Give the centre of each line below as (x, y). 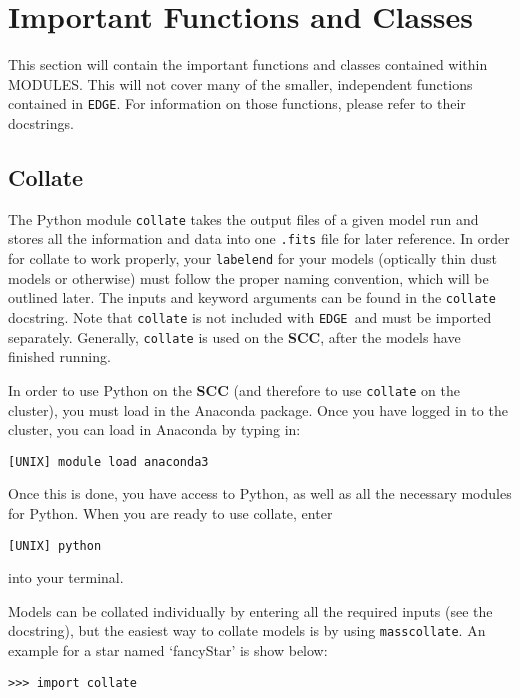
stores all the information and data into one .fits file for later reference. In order (259, 238)
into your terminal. (66, 577)
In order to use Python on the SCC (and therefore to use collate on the (234, 389)
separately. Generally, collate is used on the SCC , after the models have (234, 336)
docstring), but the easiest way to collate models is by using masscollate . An (247, 630)
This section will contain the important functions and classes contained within (248, 64)
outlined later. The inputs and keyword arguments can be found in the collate (252, 297)
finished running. (59, 356)
